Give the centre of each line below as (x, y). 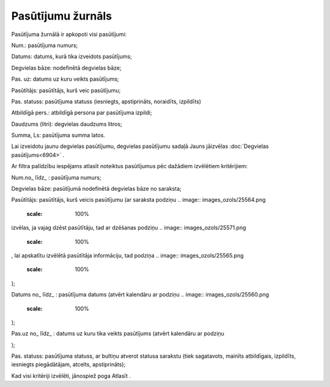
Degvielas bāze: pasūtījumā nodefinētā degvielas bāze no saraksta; (96, 189)
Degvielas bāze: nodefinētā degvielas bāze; (66, 68)
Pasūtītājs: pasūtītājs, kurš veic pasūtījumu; (66, 90)
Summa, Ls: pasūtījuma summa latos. (58, 135)
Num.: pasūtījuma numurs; (45, 45)
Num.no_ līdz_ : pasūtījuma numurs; (56, 177)
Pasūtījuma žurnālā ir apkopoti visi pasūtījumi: (69, 34)
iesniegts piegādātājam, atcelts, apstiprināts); (68, 364)
